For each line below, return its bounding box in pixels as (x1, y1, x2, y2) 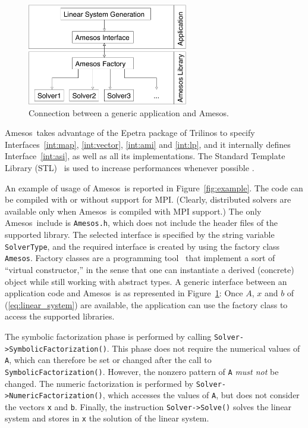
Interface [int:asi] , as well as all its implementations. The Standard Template (5, 150, 285, 162)
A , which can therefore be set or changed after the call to (5, 353, 212, 366)
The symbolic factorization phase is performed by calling (5, 330, 212, 342)
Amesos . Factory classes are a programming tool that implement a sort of (5, 252, 275, 264)
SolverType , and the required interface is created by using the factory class (5, 240, 280, 252)
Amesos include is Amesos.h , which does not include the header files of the (5, 216, 278, 229)
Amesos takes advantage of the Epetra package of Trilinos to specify (5, 126, 255, 139)
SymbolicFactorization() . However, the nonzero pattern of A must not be (5, 365, 279, 377)
